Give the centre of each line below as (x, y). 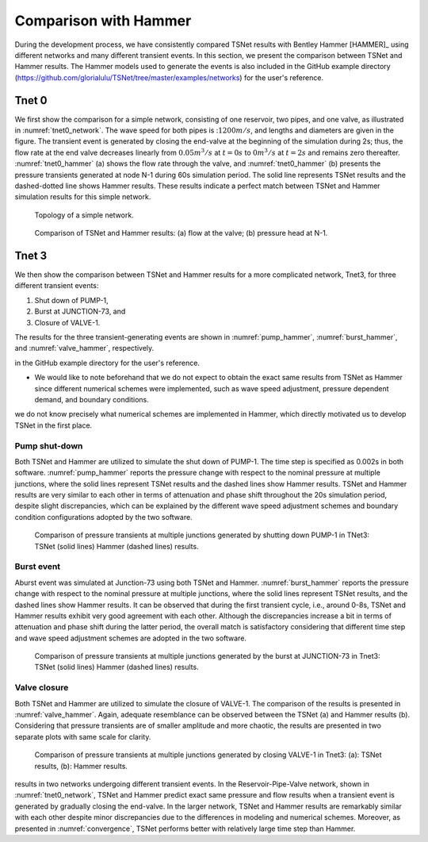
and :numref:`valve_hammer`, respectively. (84, 348)
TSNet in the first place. (53, 425)
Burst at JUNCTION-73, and (80, 311)
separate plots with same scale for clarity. (83, 736)
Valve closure (42, 688)
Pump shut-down (49, 446)
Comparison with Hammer (103, 21)
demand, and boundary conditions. (92, 399)
